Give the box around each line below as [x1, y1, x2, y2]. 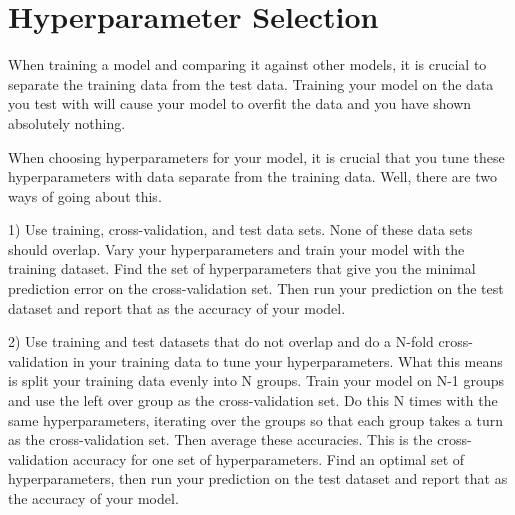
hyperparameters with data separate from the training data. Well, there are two [8, 166, 497, 187]
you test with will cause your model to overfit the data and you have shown [8, 93, 472, 114]
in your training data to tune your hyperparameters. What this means [72, 350, 503, 371]
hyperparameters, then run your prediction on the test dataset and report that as [8, 468, 508, 489]
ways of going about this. [8, 185, 162, 206]
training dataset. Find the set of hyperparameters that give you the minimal [8, 258, 476, 279]
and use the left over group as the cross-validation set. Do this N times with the [8, 390, 498, 411]
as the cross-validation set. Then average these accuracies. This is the [8, 429, 433, 450]
